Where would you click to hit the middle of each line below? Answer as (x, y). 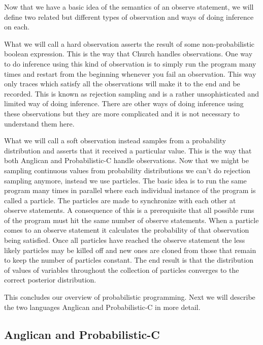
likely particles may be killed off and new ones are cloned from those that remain (130, 250)
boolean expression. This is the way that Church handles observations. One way (128, 54)
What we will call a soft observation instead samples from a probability (115, 140)
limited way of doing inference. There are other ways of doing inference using (124, 103)
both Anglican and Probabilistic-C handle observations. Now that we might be (126, 160)
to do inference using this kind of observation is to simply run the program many (130, 63)
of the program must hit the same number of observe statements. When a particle (131, 220)
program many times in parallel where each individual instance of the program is (130, 190)
